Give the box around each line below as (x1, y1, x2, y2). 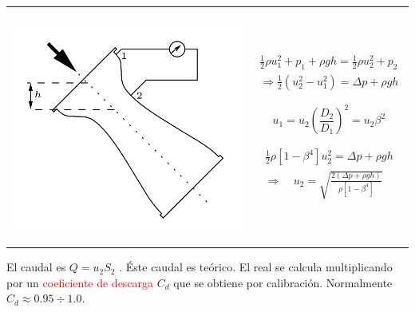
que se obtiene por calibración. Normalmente (173, 274, 393, 290)
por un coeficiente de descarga (6, 274, 154, 290)
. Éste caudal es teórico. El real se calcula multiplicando (119, 259, 393, 275)
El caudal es (6, 259, 66, 275)
